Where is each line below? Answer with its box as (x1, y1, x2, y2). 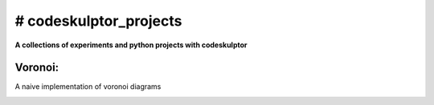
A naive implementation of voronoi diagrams (14, 82, 162, 91)
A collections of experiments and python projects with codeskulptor (14, 40, 248, 50)
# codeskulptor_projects (14, 12, 182, 30)
